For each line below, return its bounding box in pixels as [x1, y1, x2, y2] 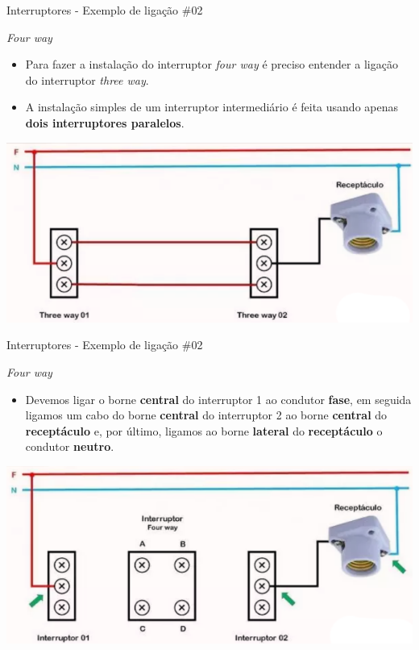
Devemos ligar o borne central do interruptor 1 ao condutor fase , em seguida [25, 390, 412, 407]
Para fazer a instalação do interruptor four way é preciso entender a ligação [25, 56, 398, 73]
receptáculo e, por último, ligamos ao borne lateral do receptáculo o [25, 422, 383, 439]
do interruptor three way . [25, 71, 149, 88]
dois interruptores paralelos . [25, 114, 185, 131]
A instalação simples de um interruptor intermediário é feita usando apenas [25, 98, 398, 115]
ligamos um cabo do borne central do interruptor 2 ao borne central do [25, 406, 388, 423]
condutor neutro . [25, 438, 114, 455]
